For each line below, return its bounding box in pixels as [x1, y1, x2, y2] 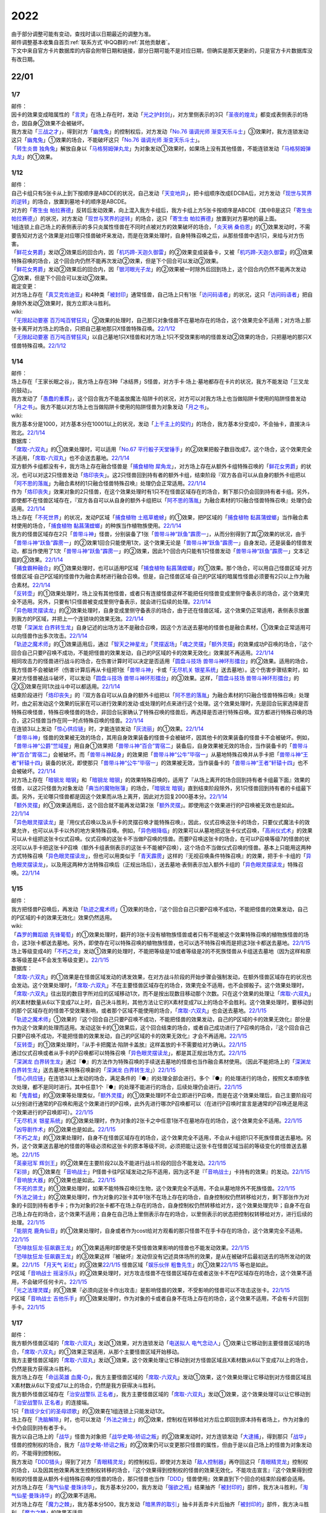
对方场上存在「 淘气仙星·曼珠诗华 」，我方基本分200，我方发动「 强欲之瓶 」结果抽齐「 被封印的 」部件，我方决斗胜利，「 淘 [11, 1483, 308, 1491]
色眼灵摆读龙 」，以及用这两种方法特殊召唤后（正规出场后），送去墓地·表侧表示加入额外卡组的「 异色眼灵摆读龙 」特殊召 [11, 861, 304, 868]
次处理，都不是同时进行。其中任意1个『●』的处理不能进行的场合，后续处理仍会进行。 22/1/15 [11, 1083, 243, 1091]
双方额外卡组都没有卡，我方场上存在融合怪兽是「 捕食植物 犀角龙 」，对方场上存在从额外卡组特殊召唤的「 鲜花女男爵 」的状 [11, 463, 312, 470]
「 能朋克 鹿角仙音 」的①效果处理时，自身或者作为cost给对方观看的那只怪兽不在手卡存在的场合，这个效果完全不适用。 [11, 1227, 306, 1235]
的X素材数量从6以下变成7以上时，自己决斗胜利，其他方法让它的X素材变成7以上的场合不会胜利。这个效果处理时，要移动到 [11, 999, 313, 1006]
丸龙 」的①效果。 [11, 153, 56, 160]
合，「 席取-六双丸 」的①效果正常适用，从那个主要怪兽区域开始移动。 [11, 1348, 182, 1355]
